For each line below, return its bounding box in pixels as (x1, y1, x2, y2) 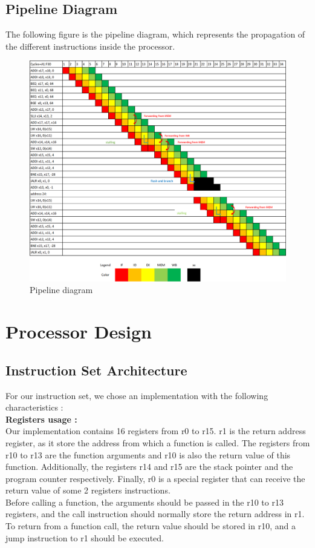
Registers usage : (5, 412, 77, 425)
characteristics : (5, 401, 63, 414)
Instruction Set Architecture (5, 360, 187, 379)
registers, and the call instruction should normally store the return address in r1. (5, 507, 305, 520)
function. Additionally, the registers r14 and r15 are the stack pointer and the (5, 460, 293, 473)
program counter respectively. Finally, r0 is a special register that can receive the (5, 472, 305, 484)
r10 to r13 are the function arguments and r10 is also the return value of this (5, 448, 291, 461)
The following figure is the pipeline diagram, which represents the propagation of (5, 28, 305, 41)
